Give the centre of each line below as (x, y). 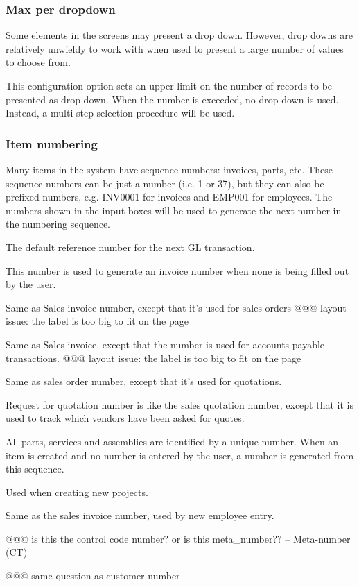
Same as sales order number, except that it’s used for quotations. (144, 381)
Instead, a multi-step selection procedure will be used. (120, 113)
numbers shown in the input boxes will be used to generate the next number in (174, 210)
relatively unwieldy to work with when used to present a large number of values (175, 48)
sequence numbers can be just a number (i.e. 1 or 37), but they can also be (165, 183)
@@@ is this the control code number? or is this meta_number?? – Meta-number (178, 538)
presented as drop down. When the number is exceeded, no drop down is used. (172, 99)
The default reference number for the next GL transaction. (130, 247)
